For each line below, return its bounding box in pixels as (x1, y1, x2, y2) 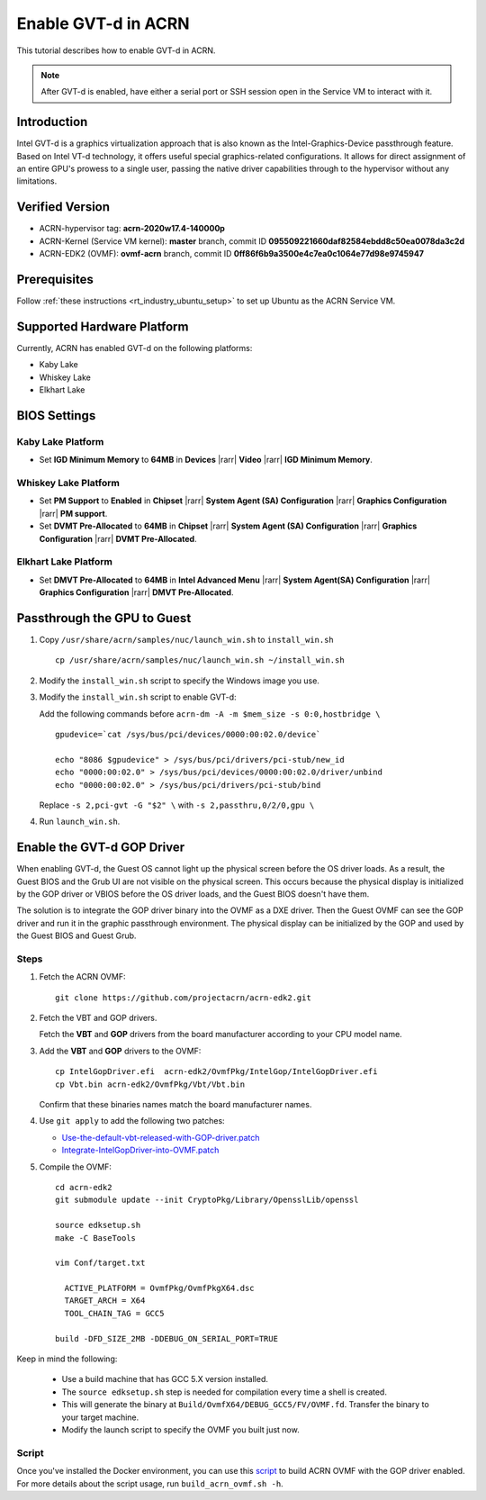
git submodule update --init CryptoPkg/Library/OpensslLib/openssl (55, 1195, 359, 1206)
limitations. (16, 176, 58, 186)
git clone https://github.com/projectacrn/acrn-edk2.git (55, 992, 312, 1003)
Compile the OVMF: (39, 1161, 112, 1172)
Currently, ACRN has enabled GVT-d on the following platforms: (16, 342, 253, 353)
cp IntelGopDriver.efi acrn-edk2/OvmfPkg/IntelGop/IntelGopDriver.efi (55, 1067, 378, 1077)
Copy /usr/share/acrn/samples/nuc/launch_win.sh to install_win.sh (39, 634, 335, 645)
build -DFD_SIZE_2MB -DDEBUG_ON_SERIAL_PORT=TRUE (55, 1333, 279, 1343)
